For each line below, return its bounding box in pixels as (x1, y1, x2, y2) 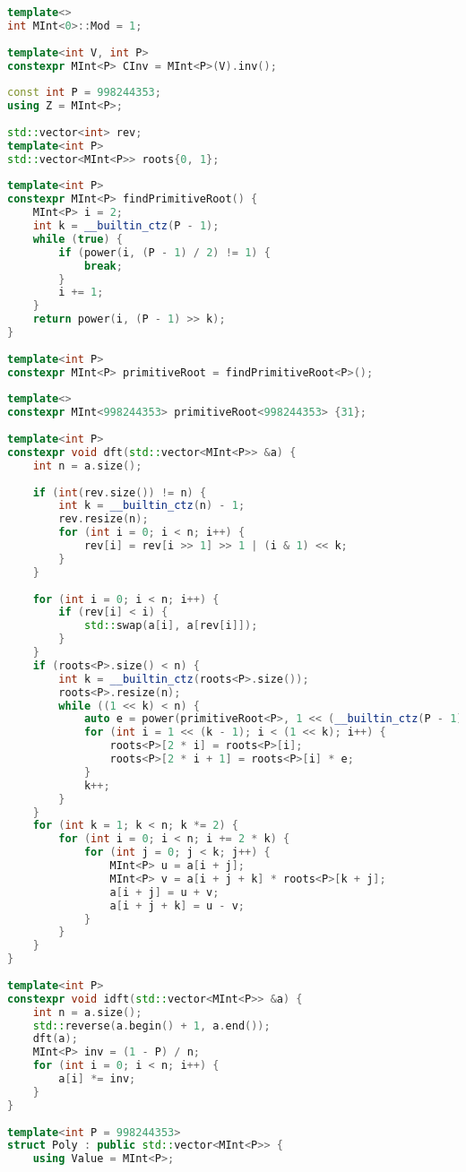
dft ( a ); (32, 1032, 78, 1046)
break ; (83, 259, 123, 272)
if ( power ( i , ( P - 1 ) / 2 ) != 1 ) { (58, 246, 271, 259)
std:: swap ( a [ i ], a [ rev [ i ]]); (83, 619, 258, 633)
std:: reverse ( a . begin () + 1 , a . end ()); (32, 1019, 271, 1032)
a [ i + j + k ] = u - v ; (109, 899, 246, 912)
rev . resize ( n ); (58, 513, 149, 526)
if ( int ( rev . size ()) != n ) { (32, 486, 207, 499)
